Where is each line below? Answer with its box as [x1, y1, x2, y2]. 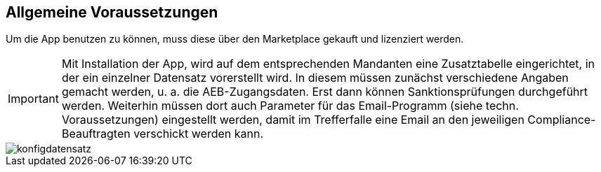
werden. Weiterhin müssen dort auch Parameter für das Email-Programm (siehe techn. [61, 99, 519, 113]
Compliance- [527, 113, 596, 127]
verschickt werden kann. [133, 127, 264, 141]
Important [8, 92, 59, 106]
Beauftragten [61, 127, 131, 141]
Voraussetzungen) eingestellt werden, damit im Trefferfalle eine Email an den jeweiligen [61, 113, 524, 127]
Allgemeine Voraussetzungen [6, 3, 218, 21]
